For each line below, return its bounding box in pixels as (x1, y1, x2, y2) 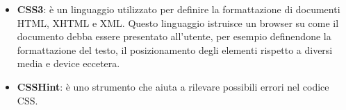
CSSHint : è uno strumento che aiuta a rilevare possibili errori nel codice (17, 79, 329, 93)
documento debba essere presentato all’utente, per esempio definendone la (17, 29, 331, 44)
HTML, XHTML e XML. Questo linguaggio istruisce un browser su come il (17, 15, 339, 30)
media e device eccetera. (17, 56, 120, 71)
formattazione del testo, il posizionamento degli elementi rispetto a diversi (17, 42, 333, 57)
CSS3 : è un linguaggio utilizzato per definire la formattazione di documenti (17, 2, 340, 16)
